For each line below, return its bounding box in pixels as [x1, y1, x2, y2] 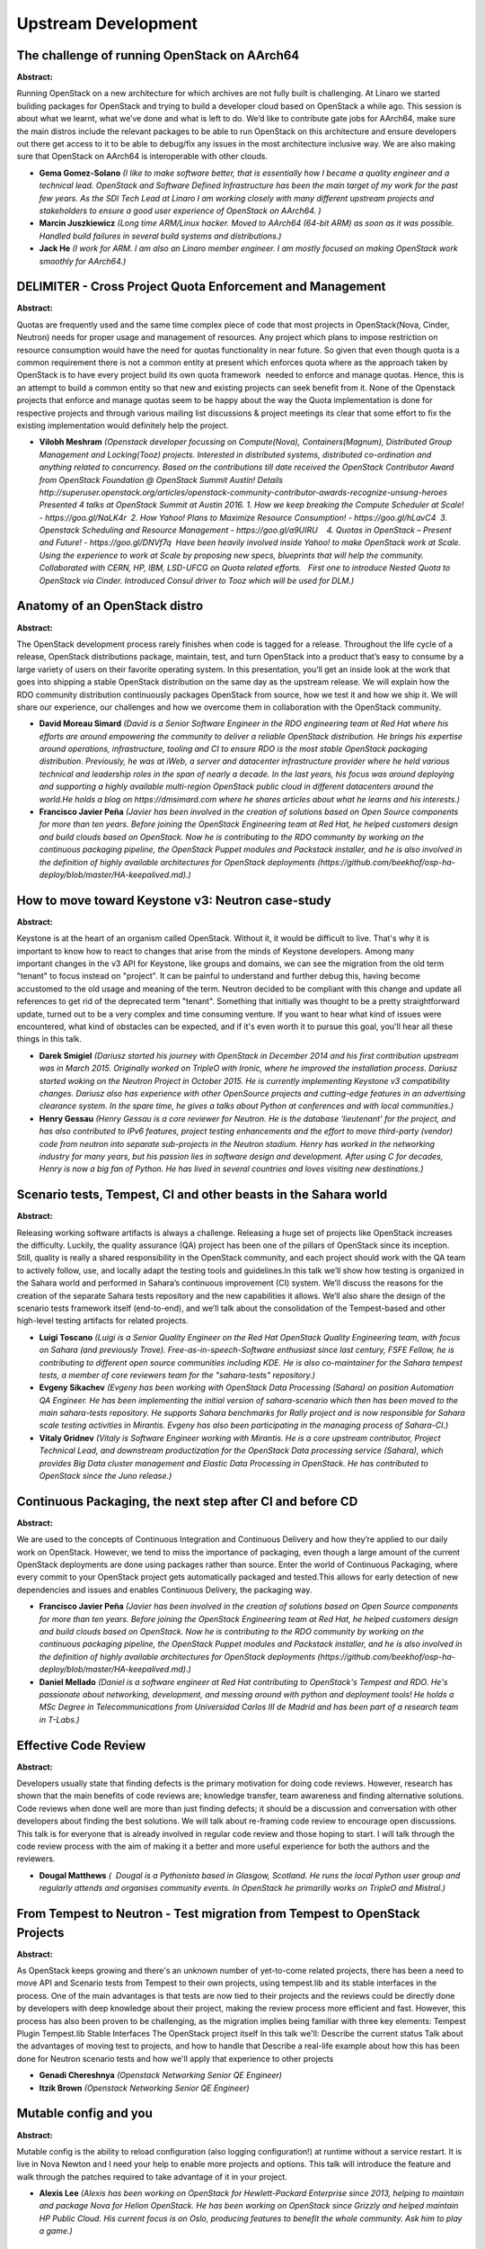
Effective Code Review [16, 1737, 146, 1753]
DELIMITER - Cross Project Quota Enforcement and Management [16, 279, 386, 294]
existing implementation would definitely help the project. [16, 419, 229, 431]
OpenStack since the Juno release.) [39, 1471, 172, 1482]
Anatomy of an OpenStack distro [16, 598, 204, 614]
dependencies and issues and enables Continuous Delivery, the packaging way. [16, 1584, 313, 1595]
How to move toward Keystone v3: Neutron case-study [16, 892, 331, 908]
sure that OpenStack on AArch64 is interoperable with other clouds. [16, 151, 269, 162]
